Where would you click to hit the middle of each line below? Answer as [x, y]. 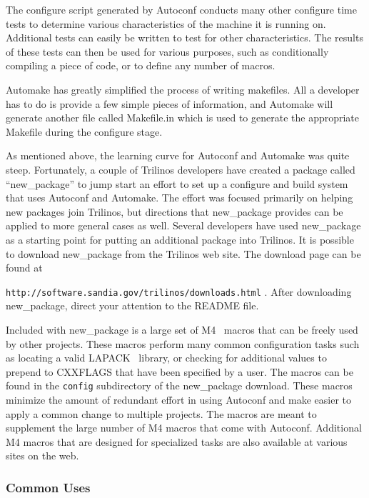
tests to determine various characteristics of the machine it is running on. [166, 23]
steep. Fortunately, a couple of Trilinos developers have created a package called [181, 169]
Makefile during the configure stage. [84, 131]
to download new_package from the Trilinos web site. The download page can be [183, 253]
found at [24, 268]
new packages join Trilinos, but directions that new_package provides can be [175, 211]
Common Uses [48, 487]
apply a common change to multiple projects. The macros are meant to [161, 413]
